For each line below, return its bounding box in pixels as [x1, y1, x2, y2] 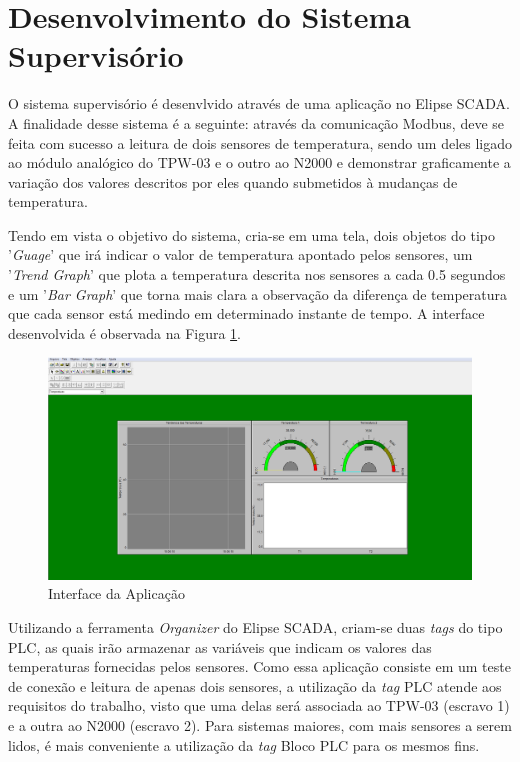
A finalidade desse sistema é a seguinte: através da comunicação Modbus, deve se [8, 112, 505, 133]
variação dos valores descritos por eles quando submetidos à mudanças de [8, 171, 458, 192]
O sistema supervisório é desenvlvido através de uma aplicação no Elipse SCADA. [8, 93, 510, 114]
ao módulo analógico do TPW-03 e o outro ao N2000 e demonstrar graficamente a [8, 152, 511, 173]
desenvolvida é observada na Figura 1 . [8, 322, 242, 343]
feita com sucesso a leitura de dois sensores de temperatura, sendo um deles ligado [8, 132, 512, 153]
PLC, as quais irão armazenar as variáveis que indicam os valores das [8, 636, 432, 657]
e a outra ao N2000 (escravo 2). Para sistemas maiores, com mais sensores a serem [8, 714, 512, 735]
